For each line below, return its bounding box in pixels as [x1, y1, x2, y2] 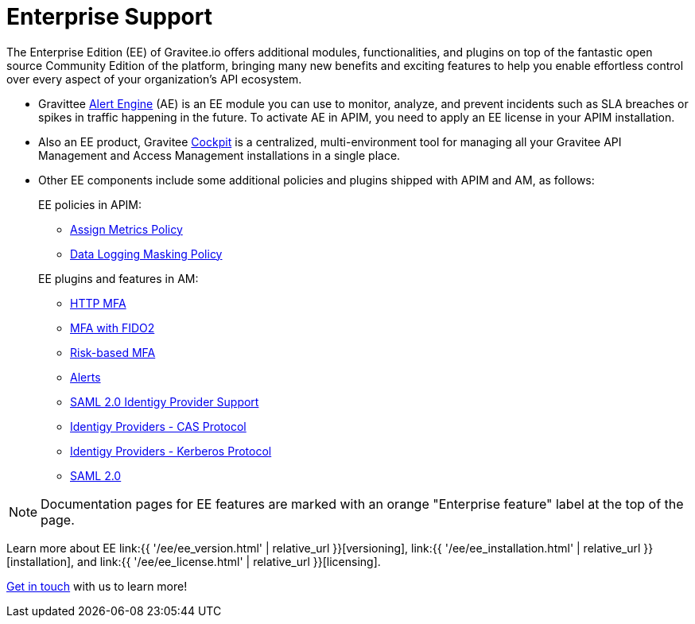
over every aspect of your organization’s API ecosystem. [6, 72, 302, 86]
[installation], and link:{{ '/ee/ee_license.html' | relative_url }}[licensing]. [6, 554, 381, 568]
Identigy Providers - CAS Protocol [70, 419, 247, 433]
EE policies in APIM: [38, 197, 142, 211]
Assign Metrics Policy [70, 222, 183, 236]
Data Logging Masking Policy [70, 246, 223, 261]
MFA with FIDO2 [70, 320, 155, 335]
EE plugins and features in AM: [38, 271, 199, 285]
